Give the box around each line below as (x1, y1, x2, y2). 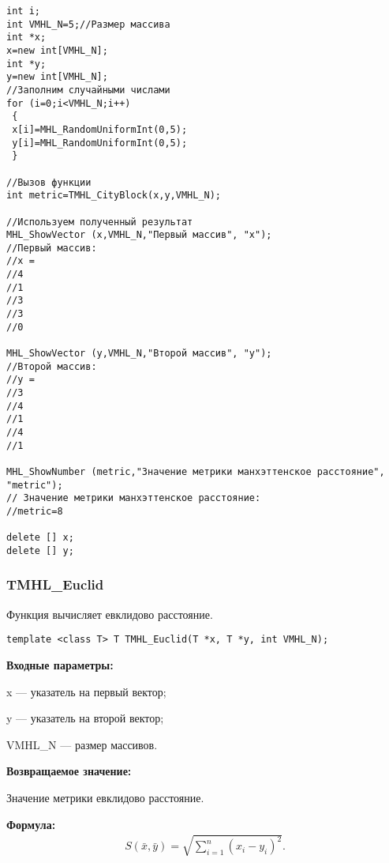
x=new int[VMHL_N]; (6, 44, 108, 56)
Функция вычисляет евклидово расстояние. (6, 605, 213, 622)
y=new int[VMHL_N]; (6, 71, 108, 83)
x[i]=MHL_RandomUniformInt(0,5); (12, 123, 188, 135)
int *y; (6, 58, 47, 70)
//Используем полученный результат (6, 216, 193, 228)
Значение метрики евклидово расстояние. (6, 790, 204, 805)
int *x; (6, 32, 47, 43)
